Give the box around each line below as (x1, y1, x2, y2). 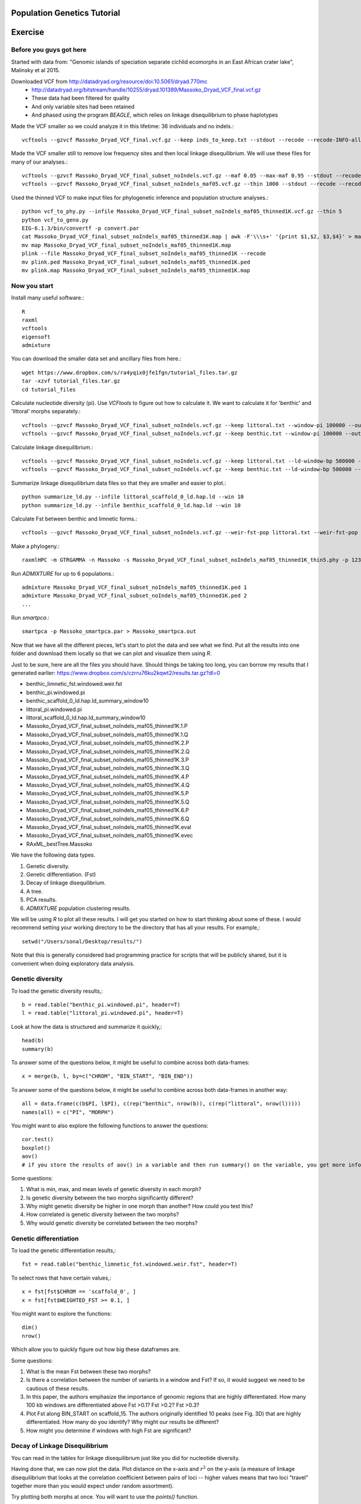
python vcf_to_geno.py (22, 217, 89, 223)
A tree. (26, 887, 43, 895)
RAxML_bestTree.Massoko (26, 840, 93, 848)
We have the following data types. (11, 851, 96, 858)
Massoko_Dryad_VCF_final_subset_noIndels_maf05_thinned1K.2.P (26, 739, 190, 747)
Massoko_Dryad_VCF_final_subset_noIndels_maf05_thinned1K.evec (26, 832, 193, 839)
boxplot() (22, 1144, 51, 1151)
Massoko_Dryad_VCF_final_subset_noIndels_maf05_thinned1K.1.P (26, 723, 188, 730)
